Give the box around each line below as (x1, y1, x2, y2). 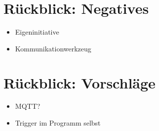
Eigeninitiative (15, 27, 59, 37)
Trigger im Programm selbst (15, 118, 101, 128)
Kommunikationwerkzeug (15, 43, 91, 53)
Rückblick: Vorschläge (3, 72, 156, 92)
